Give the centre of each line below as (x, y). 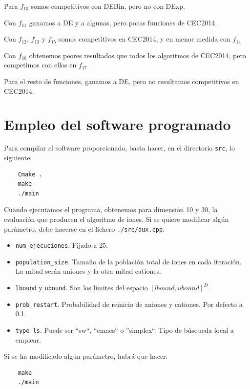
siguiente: (18, 157)
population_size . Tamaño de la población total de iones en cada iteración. (128, 261)
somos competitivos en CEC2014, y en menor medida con (144, 39)
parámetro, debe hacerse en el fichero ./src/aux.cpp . (84, 228)
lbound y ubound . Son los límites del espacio (82, 288)
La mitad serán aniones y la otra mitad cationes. (88, 271)
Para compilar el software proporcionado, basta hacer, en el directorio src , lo (119, 148)
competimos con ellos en (40, 65)
